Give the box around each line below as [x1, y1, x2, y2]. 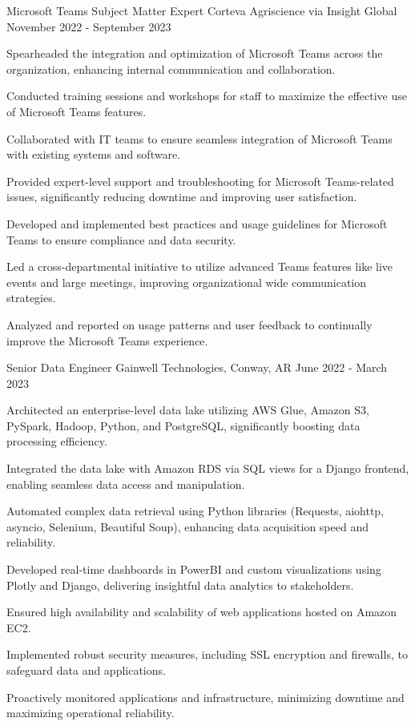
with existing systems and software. [6, 146, 181, 163]
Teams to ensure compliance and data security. [6, 231, 236, 248]
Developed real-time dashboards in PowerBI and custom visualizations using [6, 561, 381, 578]
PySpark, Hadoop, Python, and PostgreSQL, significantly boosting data [6, 417, 361, 434]
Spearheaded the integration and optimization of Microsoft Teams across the [6, 45, 383, 62]
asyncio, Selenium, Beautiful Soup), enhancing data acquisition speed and [6, 518, 369, 534]
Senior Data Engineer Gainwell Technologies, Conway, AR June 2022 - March [6, 359, 388, 376]
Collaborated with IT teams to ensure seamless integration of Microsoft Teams [6, 130, 393, 147]
